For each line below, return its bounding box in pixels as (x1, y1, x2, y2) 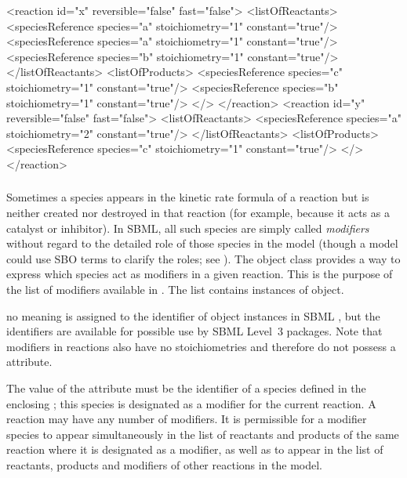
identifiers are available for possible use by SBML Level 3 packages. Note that (6, 323, 383, 339)
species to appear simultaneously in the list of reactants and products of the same (6, 425, 399, 442)
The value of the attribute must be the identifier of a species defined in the (6, 379, 366, 396)
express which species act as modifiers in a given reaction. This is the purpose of (6, 266, 393, 282)
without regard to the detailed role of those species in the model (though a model (6, 235, 398, 252)
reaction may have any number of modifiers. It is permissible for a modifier (6, 411, 367, 427)
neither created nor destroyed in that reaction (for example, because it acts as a (6, 205, 390, 221)
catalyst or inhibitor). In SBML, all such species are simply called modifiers (6, 219, 369, 236)
